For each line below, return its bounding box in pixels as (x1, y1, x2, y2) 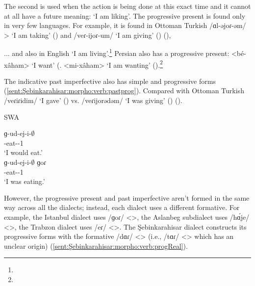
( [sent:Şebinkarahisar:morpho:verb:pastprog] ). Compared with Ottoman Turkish (4, 85, 244, 96)
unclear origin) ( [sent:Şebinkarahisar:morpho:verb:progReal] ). (4, 240, 188, 251)
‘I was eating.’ (4, 176, 45, 186)
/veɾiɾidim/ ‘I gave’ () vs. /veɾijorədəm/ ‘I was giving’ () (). (4, 95, 182, 105)
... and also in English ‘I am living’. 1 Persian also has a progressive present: (4, 47, 229, 58)
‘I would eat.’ (4, 147, 43, 157)
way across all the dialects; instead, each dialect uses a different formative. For (4, 202, 240, 212)
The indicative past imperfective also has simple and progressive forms (4, 76, 216, 86)
